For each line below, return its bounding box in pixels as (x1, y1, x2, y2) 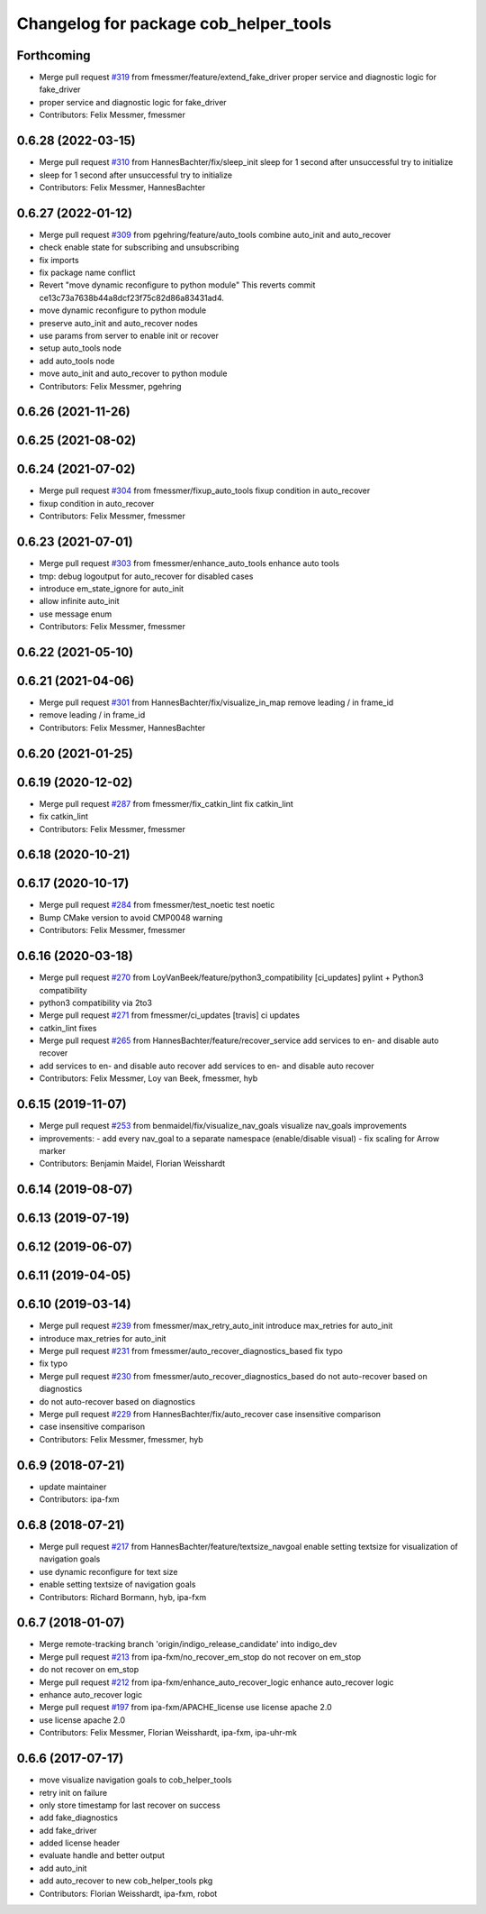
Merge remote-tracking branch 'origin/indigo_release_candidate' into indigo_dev (39, 1639, 337, 1650)
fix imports (39, 254, 80, 265)
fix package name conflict (39, 267, 136, 278)
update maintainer (39, 1481, 107, 1492)
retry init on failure (39, 1787, 108, 1798)
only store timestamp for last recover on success (39, 1800, 220, 1810)
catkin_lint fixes (39, 1022, 97, 1033)
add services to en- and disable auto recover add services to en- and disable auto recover (39, 1060, 374, 1071)
